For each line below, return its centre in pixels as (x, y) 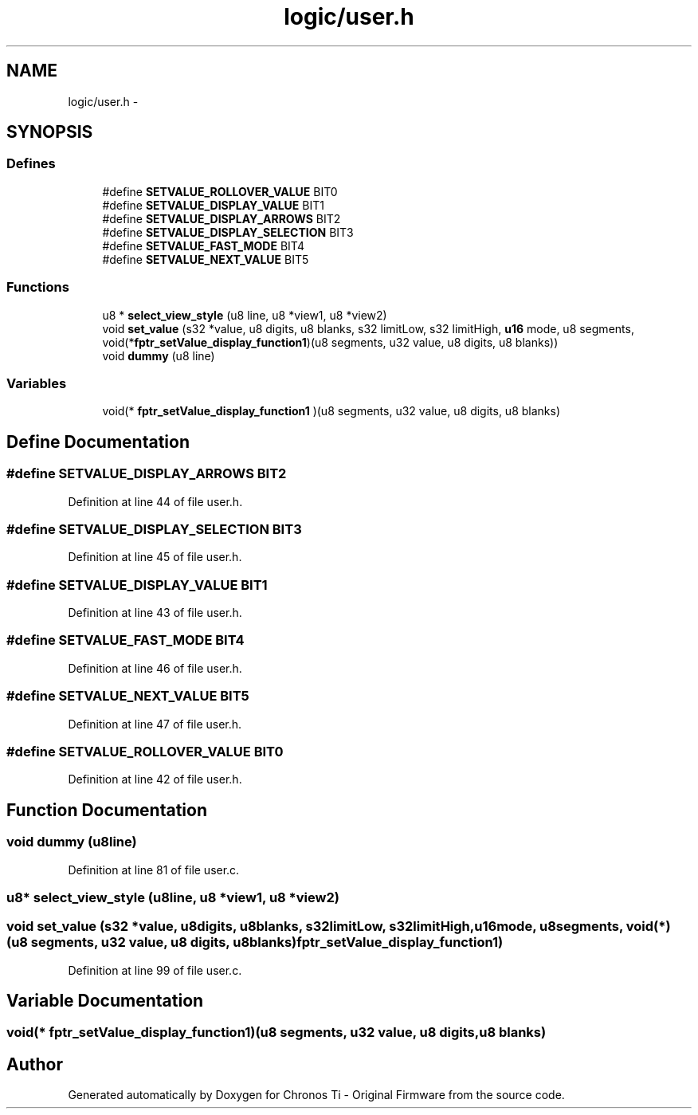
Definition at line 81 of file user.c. (154, 870)
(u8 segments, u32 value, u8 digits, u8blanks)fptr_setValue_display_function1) (255, 942)
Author (35, 1064)
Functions (38, 287)
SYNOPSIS (50, 132)
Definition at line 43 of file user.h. (155, 613)
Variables (37, 383)
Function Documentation (107, 810)
